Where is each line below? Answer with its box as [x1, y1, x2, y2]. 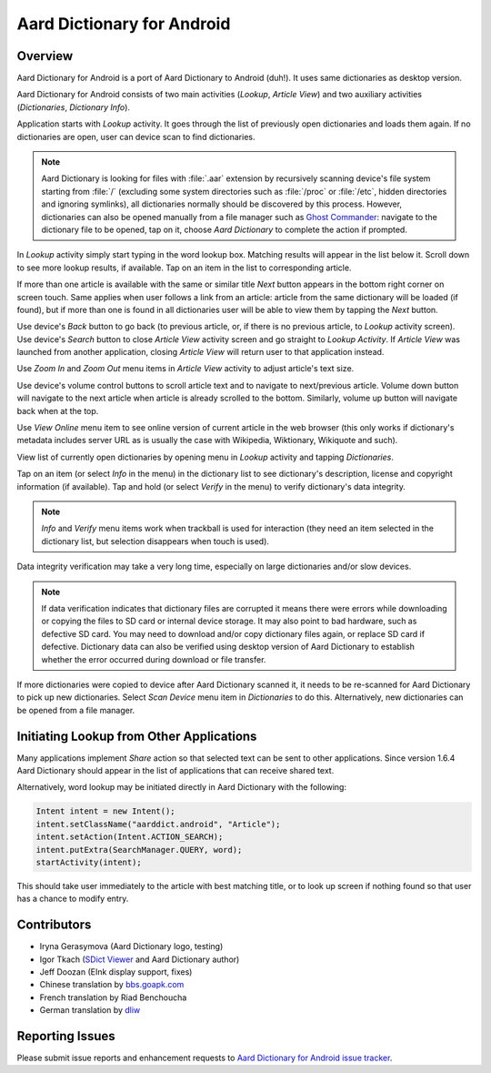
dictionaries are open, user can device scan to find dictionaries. [16, 131, 256, 142]
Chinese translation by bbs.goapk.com [39, 979, 185, 990]
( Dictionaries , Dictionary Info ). [16, 101, 131, 113]
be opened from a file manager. [16, 704, 135, 715]
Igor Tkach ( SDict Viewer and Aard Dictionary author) [39, 954, 240, 965]
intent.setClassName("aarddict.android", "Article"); [35, 819, 281, 829]
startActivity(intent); [35, 856, 143, 867]
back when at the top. [16, 405, 99, 416]
